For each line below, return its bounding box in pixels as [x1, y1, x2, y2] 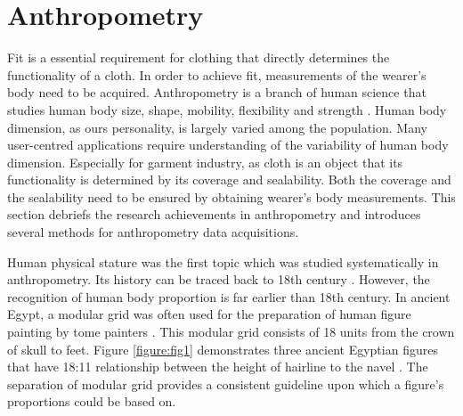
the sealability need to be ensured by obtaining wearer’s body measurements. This [7, 187, 456, 206]
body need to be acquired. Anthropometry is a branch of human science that [7, 83, 426, 102]
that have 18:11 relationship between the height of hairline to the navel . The [7, 357, 428, 376]
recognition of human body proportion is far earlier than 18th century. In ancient [7, 287, 451, 306]
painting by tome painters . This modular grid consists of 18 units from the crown [7, 322, 455, 341]
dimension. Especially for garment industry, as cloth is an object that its [7, 152, 403, 171]
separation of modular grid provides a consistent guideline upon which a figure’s [7, 374, 444, 393]
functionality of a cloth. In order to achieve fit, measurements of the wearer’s [7, 65, 426, 84]
